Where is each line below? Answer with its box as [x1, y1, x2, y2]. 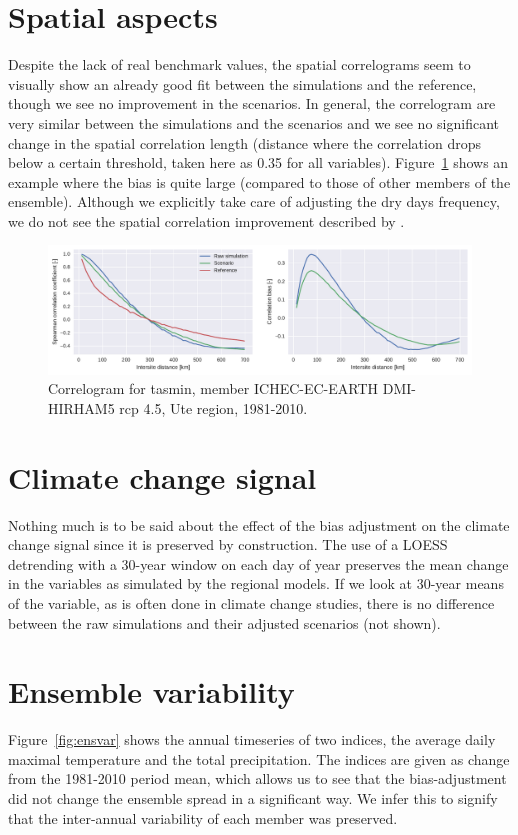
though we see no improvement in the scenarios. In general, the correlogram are [8, 93, 496, 114]
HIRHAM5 [48, 397, 115, 418]
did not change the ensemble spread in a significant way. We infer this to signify [8, 788, 498, 809]
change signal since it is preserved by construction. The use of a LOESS [8, 534, 448, 555]
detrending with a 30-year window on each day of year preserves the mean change [8, 553, 509, 574]
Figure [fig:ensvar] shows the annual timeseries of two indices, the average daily [8, 729, 496, 750]
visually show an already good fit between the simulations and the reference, [8, 73, 477, 94]
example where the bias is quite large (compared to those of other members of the [8, 171, 511, 192]
